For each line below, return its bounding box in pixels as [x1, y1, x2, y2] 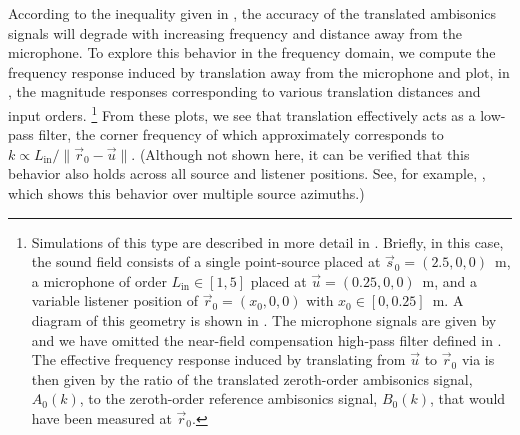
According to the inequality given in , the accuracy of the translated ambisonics [8, 3, 497, 23]
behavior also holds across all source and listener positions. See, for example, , [8, 163, 486, 184]
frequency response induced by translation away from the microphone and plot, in [8, 61, 510, 82]
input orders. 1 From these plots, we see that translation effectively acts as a [8, 101, 476, 125]
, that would [430, 388, 506, 409]
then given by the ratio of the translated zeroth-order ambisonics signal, [31, 368, 473, 389]
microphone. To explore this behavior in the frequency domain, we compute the [8, 42, 496, 63]
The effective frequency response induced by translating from [31, 349, 406, 370]
